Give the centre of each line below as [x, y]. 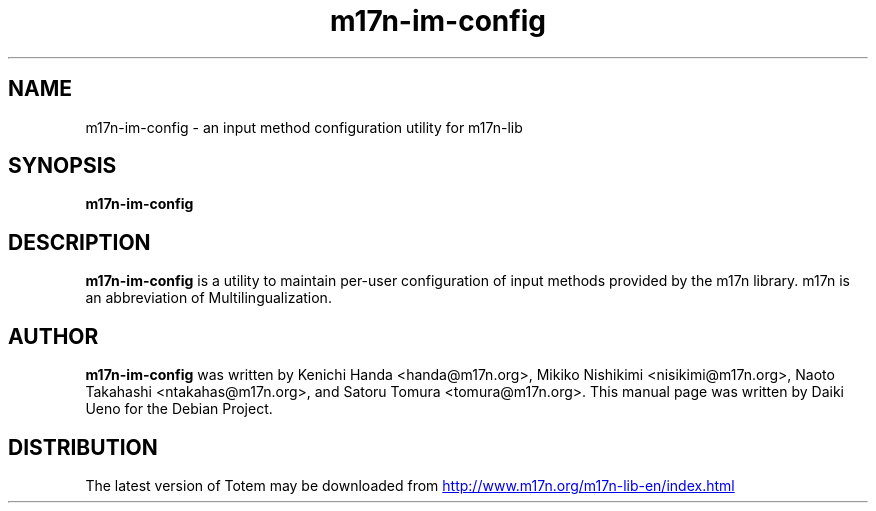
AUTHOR [53, 336]
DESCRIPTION [79, 242]
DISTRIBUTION [83, 447]
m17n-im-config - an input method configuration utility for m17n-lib [304, 127]
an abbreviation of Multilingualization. [208, 298]
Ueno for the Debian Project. [179, 409]
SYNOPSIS [62, 166]
